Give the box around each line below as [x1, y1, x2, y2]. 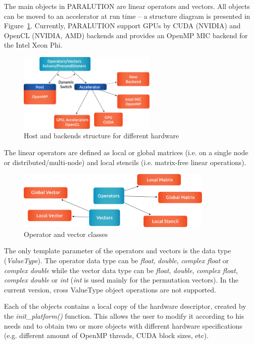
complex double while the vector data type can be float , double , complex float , [4, 265, 238, 275]
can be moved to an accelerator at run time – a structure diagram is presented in [4, 10, 251, 21]
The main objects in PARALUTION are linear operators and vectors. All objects [4, 1, 250, 11]
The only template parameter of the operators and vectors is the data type [4, 245, 231, 256]
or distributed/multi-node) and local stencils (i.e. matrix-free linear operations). [4, 157, 247, 167]
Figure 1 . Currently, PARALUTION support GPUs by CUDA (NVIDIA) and [4, 20, 241, 31]
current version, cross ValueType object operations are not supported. [4, 284, 216, 294]
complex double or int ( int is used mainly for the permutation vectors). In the [4, 275, 239, 285]
